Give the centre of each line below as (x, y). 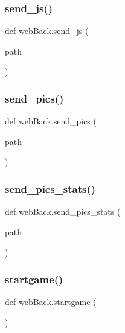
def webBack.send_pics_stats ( (63, 211)
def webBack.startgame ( (51, 302)
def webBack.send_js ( (47, 31)
